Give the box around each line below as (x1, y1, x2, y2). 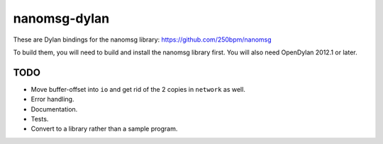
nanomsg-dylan (13, 11, 110, 26)
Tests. (30, 115, 49, 124)
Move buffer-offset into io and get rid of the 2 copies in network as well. (30, 85, 246, 93)
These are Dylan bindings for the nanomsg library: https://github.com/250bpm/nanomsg (13, 35, 272, 44)
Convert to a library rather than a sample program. (30, 124, 178, 133)
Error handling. (30, 95, 74, 104)
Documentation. (30, 104, 78, 113)
